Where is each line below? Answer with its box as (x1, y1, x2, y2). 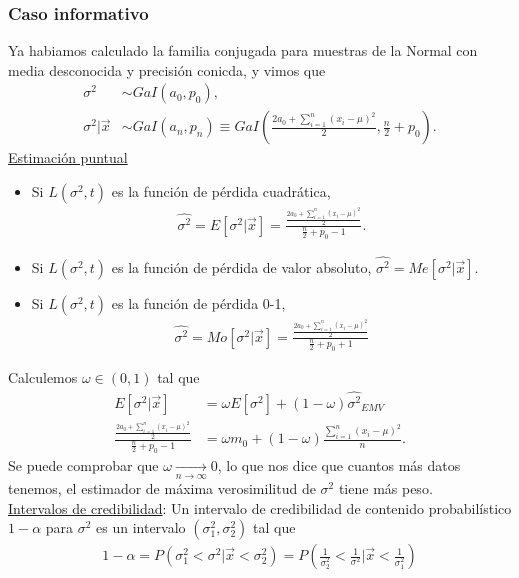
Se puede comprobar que (8, 454, 159, 475)
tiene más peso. (338, 477, 433, 498)
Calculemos (8, 366, 78, 387)
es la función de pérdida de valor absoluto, (111, 257, 372, 278)
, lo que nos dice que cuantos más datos (217, 454, 461, 475)
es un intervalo (96, 517, 186, 538)
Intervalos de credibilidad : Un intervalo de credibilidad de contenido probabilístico (8, 497, 512, 518)
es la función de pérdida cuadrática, (111, 181, 331, 202)
